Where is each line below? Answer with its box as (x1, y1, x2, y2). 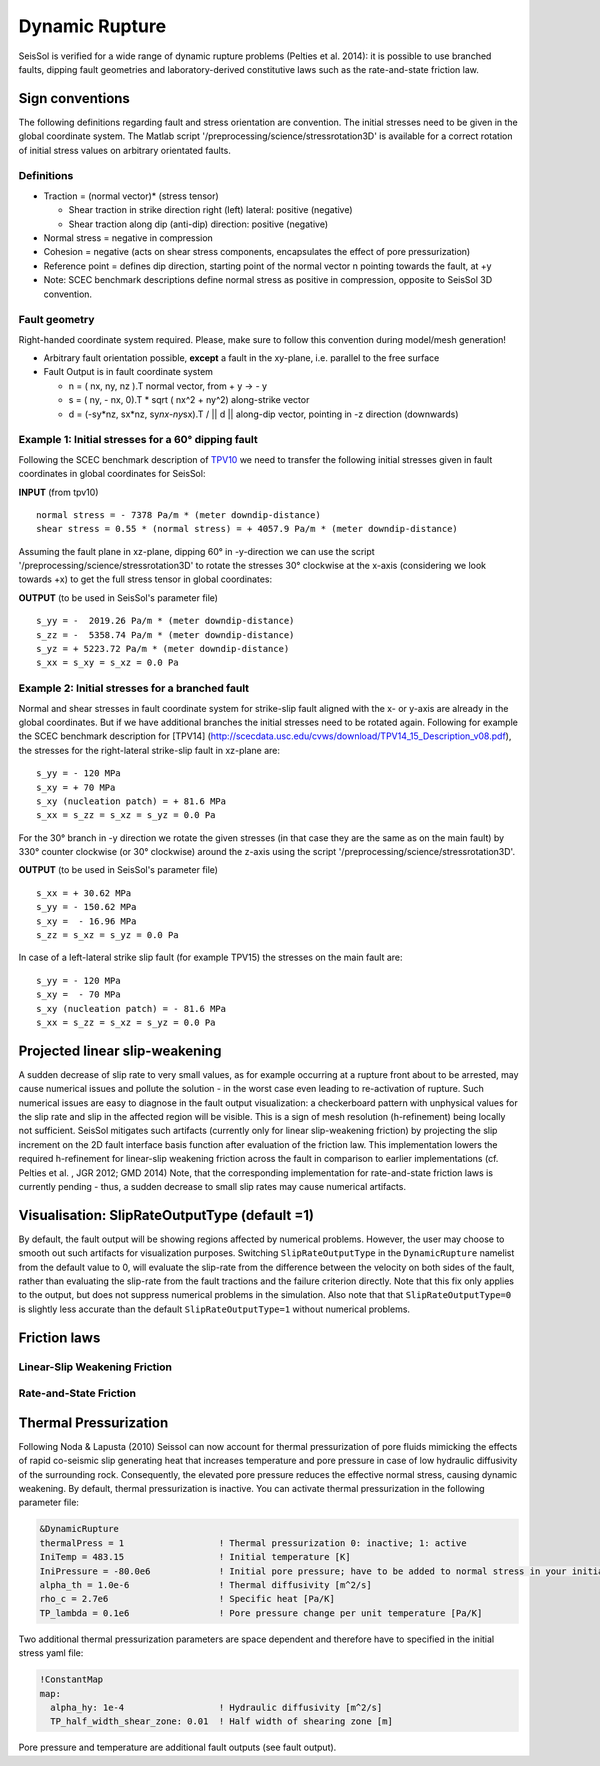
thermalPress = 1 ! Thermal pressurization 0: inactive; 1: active (39, 1537, 467, 1549)
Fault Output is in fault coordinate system (43, 366, 214, 378)
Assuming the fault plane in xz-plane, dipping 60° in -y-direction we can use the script (18, 545, 375, 557)
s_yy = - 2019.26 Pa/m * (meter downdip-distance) (36, 615, 295, 627)
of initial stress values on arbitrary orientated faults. (18, 144, 232, 156)
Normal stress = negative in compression (43, 231, 214, 244)
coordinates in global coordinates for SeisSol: (18, 468, 206, 480)
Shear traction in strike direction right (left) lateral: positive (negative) (68, 204, 354, 216)
